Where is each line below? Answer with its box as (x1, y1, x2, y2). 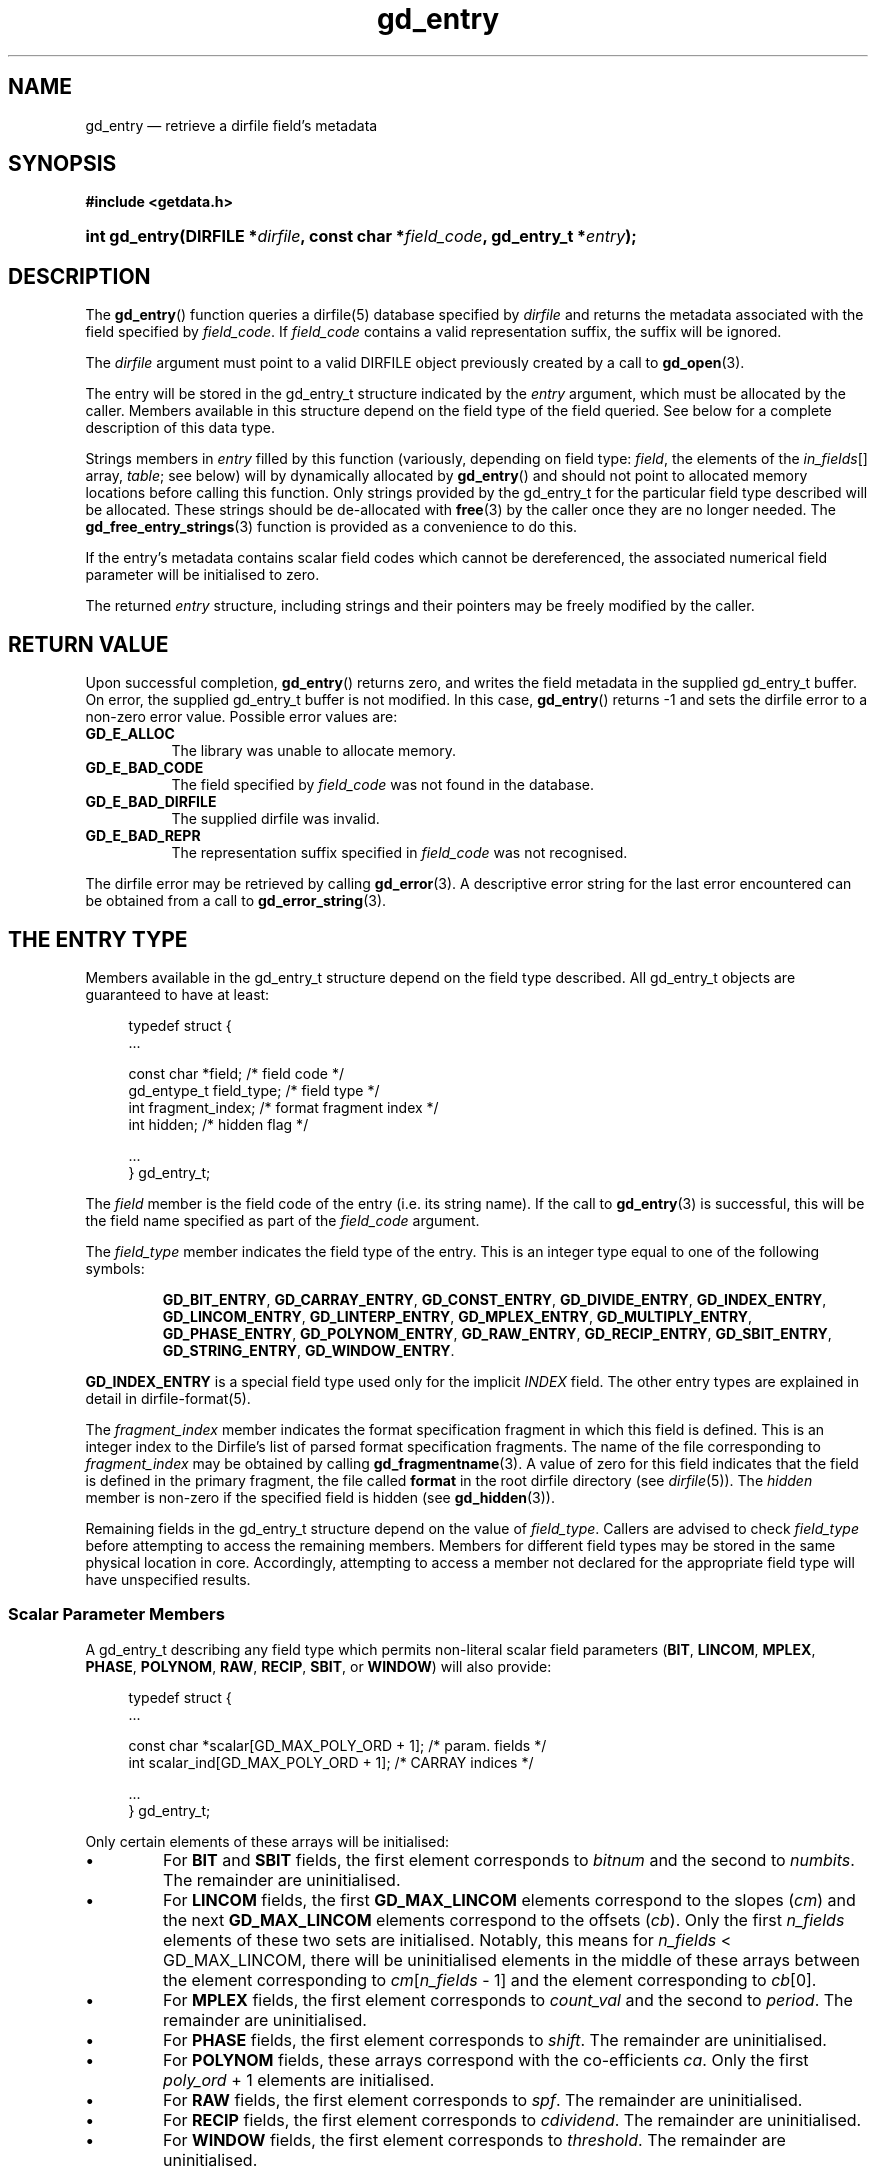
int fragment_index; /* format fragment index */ (128, 1098, 439, 1116)
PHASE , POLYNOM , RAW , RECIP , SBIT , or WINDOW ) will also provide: (85, 1657, 552, 1675)
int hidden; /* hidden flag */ (128, 1115, 309, 1133)
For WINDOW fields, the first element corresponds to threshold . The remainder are (163, 2129, 786, 2150)
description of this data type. (85, 419, 275, 437)
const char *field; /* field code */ (128, 1064, 344, 1082)
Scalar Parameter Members (8, 1604, 225, 1625)
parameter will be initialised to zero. (85, 566, 320, 584)
